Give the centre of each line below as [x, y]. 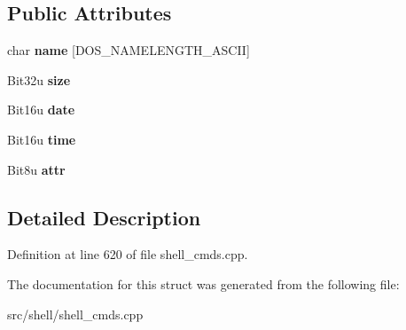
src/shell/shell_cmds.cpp [75, 314]
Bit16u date [41, 110]
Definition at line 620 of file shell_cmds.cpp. [128, 254]
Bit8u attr [36, 169]
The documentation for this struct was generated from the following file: [203, 283]
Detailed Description [104, 217]
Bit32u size [39, 79]
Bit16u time [42, 139]
